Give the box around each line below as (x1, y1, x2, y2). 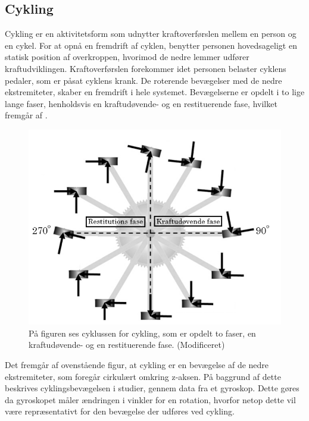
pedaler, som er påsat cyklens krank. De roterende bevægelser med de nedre (5, 74, 282, 86)
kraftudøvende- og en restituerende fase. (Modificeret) (29, 338, 225, 351)
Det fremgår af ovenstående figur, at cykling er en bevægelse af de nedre (5, 358, 269, 370)
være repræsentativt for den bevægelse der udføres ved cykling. (5, 405, 235, 417)
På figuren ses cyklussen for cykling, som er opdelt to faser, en (29, 326, 256, 339)
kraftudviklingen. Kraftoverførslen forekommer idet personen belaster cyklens (5, 62, 286, 74)
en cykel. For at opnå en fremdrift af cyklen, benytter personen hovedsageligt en (5, 39, 297, 51)
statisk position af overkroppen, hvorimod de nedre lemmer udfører (5, 51, 249, 63)
